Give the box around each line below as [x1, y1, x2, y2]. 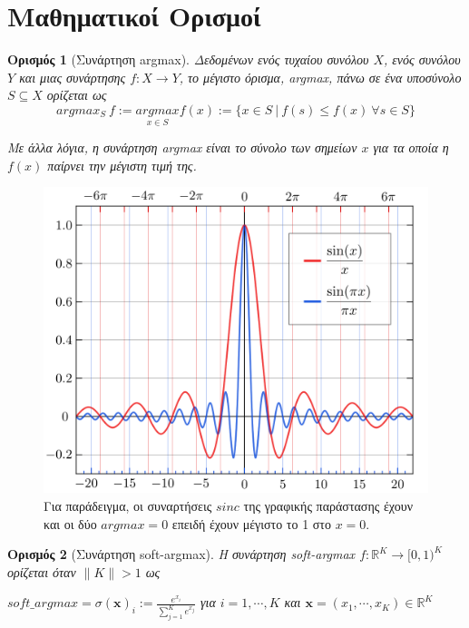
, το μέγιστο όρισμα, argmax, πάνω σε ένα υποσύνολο [179, 67, 462, 86]
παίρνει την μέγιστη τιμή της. [47, 155, 197, 174]
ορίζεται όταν [7, 562, 76, 581]
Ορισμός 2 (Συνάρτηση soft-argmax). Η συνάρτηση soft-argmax [7, 545, 356, 564]
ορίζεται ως [46, 85, 107, 104]
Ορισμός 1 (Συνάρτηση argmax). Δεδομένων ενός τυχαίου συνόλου [7, 50, 369, 69]
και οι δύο [44, 514, 97, 533]
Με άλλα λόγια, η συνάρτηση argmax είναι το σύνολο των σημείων [7, 138, 357, 157]
